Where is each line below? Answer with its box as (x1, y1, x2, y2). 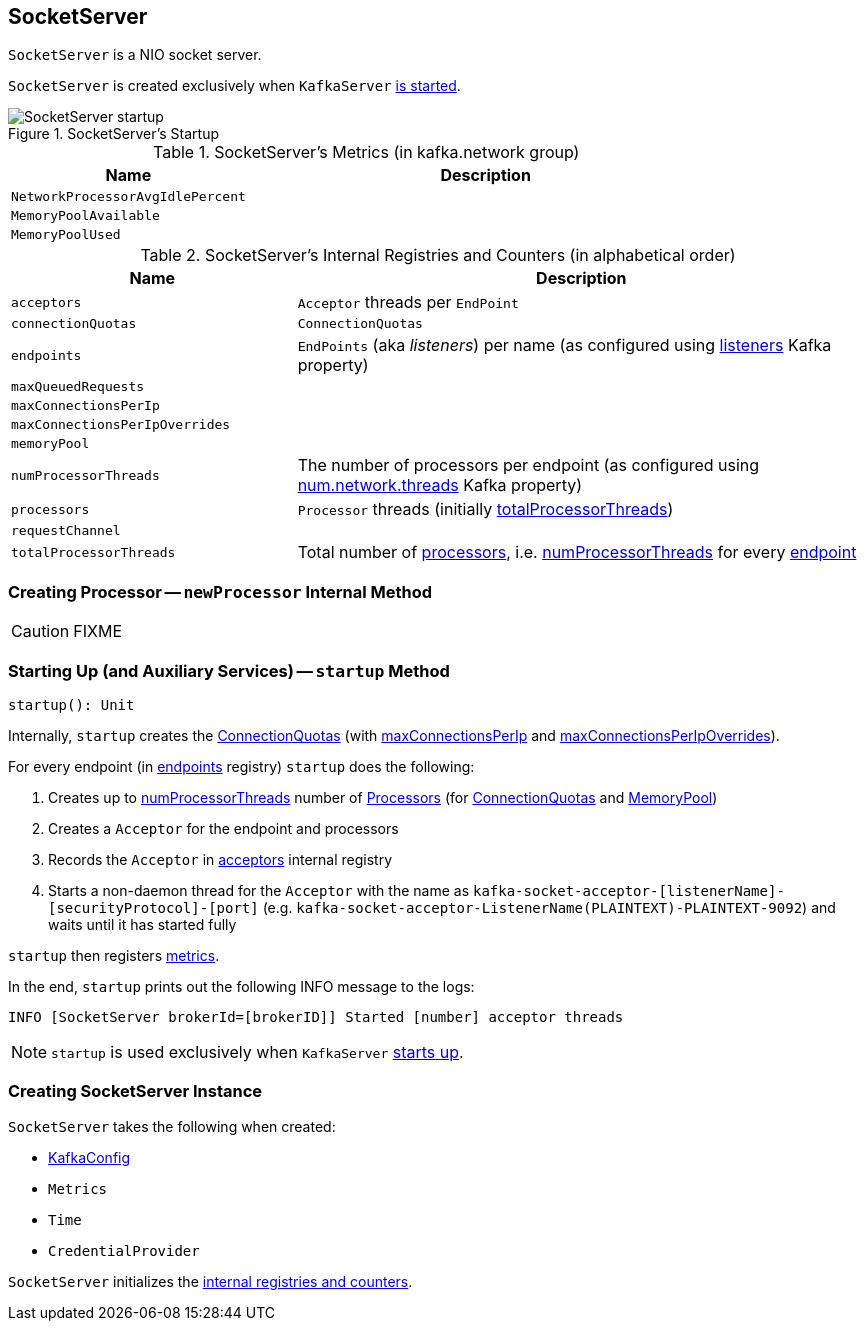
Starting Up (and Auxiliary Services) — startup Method (8, 660, 450, 681)
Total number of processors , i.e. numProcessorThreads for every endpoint (297, 542, 857, 563)
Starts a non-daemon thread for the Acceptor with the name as (48, 881, 470, 899)
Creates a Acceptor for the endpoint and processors (48, 819, 399, 837)
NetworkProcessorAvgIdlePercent (11, 189, 246, 205)
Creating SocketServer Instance (8, 1081, 263, 1102)
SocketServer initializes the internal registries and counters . (8, 1272, 413, 1290)
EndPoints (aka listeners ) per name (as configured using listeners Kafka (297, 335, 832, 356)
